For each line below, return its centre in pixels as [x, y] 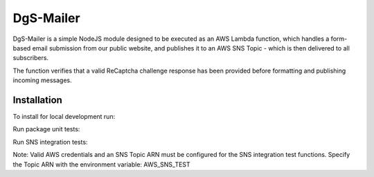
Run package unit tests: [46, 129]
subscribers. [30, 58]
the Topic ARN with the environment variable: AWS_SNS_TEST [101, 164]
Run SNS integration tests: [50, 142]
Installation [37, 100]
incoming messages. [42, 80]
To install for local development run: [64, 117]
